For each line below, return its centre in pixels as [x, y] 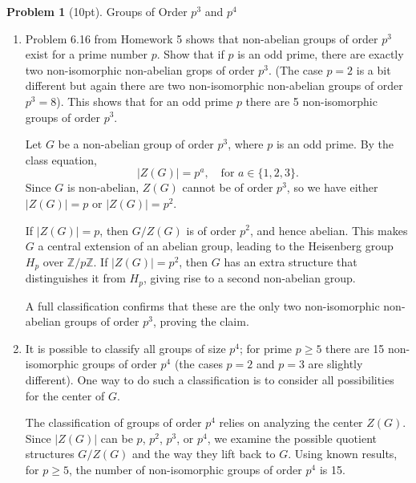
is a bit [374, 69]
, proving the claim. [201, 321]
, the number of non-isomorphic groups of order [185, 469]
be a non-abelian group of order [136, 144]
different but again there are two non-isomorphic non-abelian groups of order [214, 85]
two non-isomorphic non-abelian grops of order [140, 69]
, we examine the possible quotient [292, 438]
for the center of [65, 395]
